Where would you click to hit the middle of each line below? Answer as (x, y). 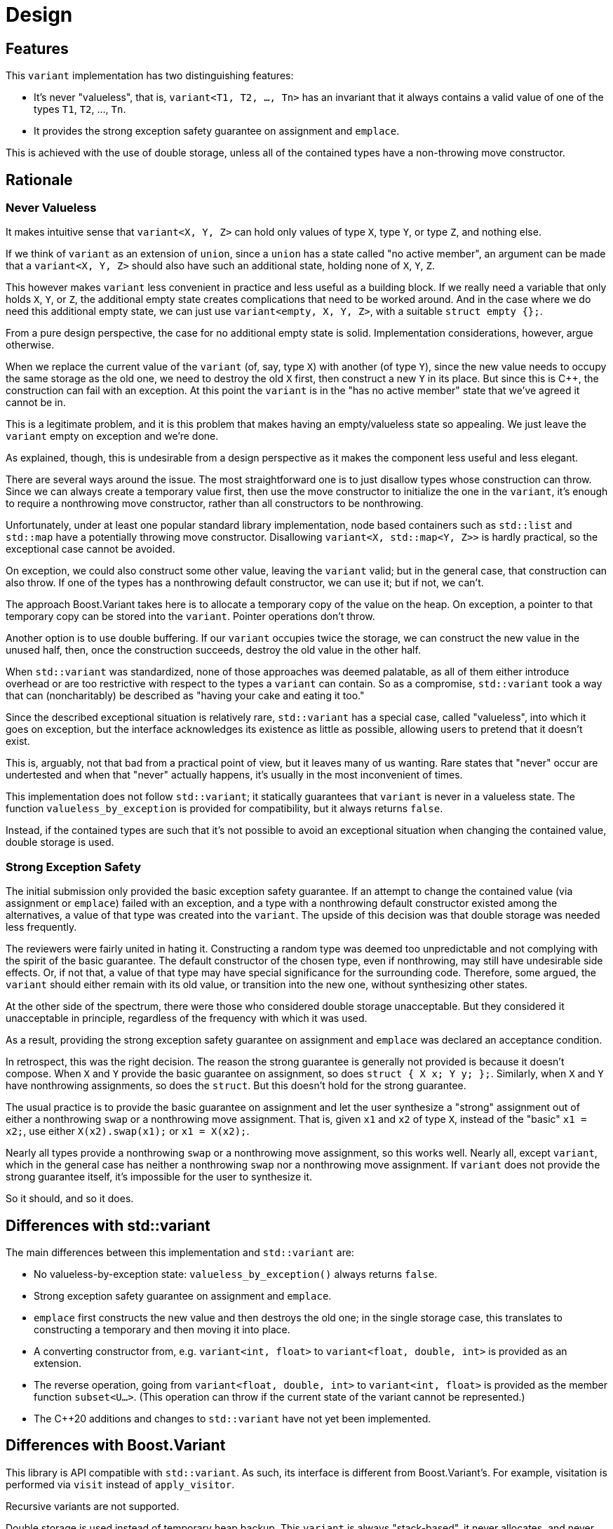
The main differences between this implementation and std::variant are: (180, 1252)
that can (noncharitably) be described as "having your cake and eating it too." (185, 696)
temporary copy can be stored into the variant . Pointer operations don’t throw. (190, 617)
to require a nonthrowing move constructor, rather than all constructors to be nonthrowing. (215, 504)
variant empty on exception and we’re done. (112, 436)
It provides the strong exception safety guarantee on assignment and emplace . (217, 131)
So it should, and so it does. (70, 1199)
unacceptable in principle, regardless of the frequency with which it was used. (187, 1018)
